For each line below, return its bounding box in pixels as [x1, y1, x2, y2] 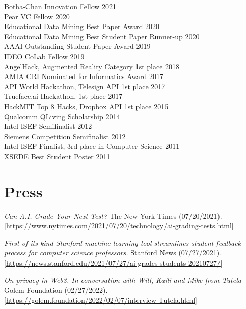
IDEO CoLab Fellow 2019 [4, 50, 85, 61]
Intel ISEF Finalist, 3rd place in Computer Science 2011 [4, 141, 180, 151]
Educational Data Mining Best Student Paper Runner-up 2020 [4, 31, 200, 41]
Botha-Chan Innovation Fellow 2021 [4, 1, 117, 11]
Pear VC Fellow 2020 [4, 11, 70, 21]
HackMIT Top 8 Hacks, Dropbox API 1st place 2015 [4, 100, 169, 111]
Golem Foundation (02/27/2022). [4, 285, 108, 295]
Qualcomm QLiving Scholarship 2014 [4, 111, 120, 121]
